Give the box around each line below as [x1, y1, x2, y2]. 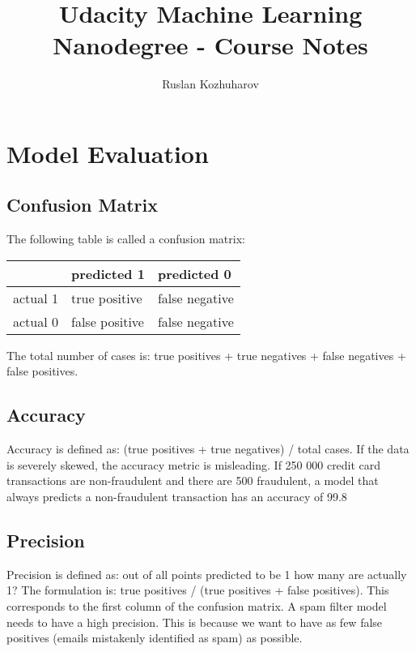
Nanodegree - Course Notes [53, 28, 368, 62]
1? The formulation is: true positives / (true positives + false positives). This [6, 581, 389, 598]
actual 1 [13, 288, 59, 307]
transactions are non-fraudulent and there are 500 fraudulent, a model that [6, 472, 379, 489]
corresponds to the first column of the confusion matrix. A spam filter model [6, 598, 387, 615]
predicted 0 [157, 264, 231, 283]
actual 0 [13, 311, 59, 331]
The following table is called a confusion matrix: [6, 230, 245, 247]
